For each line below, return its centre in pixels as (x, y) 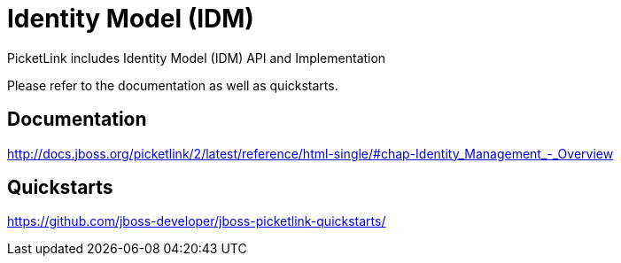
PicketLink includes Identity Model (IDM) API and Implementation (197, 58)
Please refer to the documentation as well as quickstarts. (173, 85)
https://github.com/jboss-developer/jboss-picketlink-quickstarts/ (197, 221)
